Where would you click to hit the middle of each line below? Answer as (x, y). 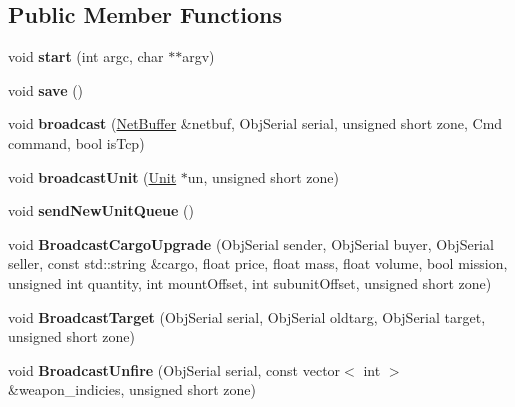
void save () (46, 89)
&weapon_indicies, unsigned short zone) (132, 389)
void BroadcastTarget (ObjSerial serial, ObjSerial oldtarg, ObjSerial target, (247, 316)
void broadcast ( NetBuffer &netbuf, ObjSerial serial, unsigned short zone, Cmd (255, 123)
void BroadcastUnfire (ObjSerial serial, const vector (174, 369)
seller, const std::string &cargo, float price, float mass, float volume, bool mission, (258, 263)
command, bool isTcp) (76, 142)
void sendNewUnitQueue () (101, 210)
